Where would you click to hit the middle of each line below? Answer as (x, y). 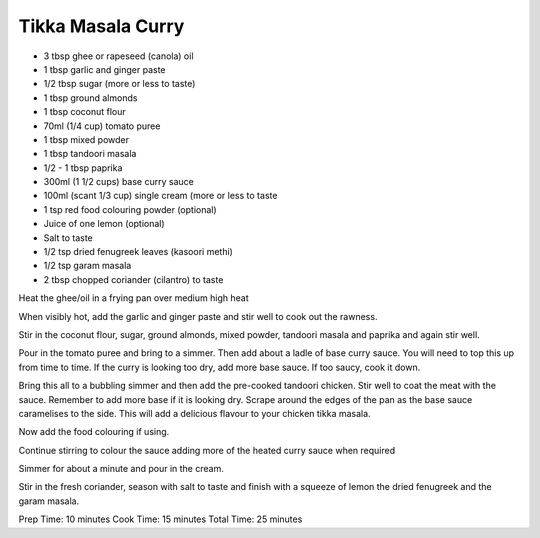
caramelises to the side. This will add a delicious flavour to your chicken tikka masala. (194, 413)
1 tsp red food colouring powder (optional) (130, 209)
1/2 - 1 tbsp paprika (83, 167)
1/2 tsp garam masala (87, 266)
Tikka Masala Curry (101, 26)
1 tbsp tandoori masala (90, 154)
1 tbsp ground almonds (90, 97)
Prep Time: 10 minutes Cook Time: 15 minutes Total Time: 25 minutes (160, 519)
